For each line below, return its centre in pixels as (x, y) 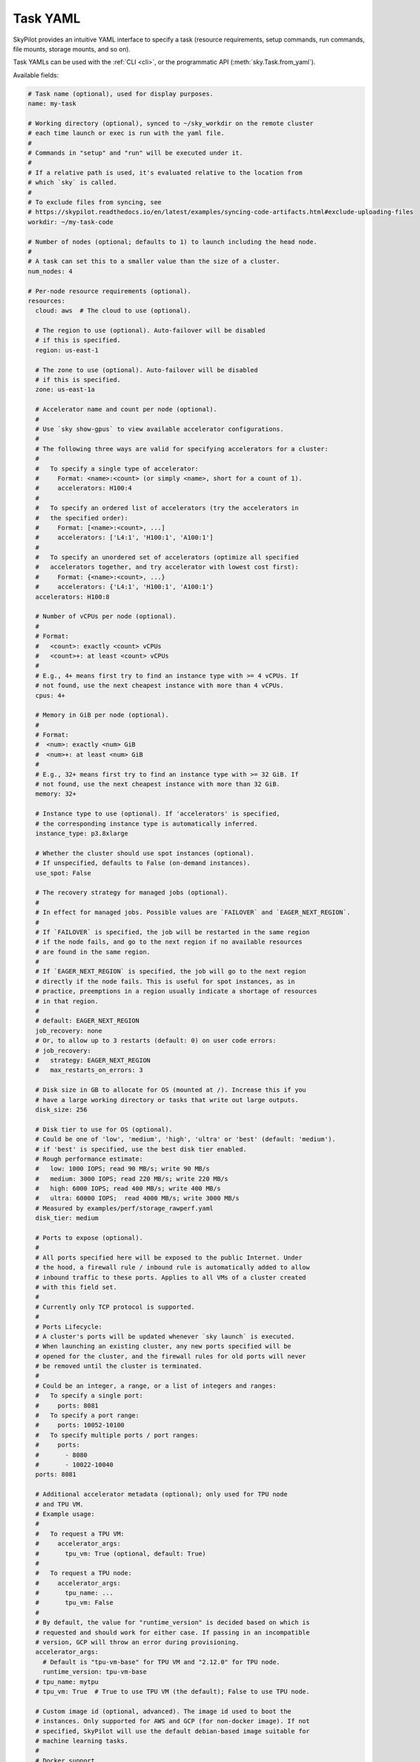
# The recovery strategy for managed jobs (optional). (132, 893)
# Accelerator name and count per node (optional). (126, 409)
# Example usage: (65, 1514)
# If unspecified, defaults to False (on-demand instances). (143, 863)
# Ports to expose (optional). (89, 1238)
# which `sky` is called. (72, 183)
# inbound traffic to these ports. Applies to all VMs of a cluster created (171, 1277)
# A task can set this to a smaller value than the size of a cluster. (154, 261)
